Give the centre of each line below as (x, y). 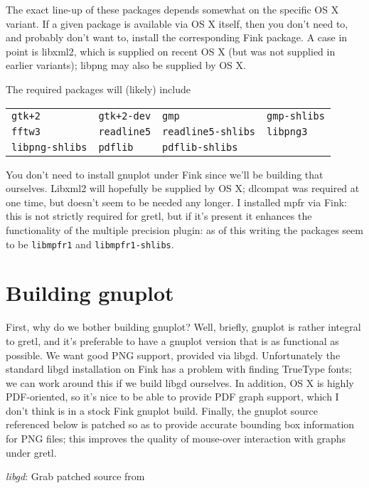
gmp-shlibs (296, 116)
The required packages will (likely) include (98, 89)
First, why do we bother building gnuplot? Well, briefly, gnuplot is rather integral (183, 327)
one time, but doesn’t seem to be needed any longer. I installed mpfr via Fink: (177, 202)
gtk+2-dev (125, 116)
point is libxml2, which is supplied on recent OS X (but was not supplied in (171, 51)
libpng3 (287, 131)
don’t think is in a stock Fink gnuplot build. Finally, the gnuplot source (162, 410)
